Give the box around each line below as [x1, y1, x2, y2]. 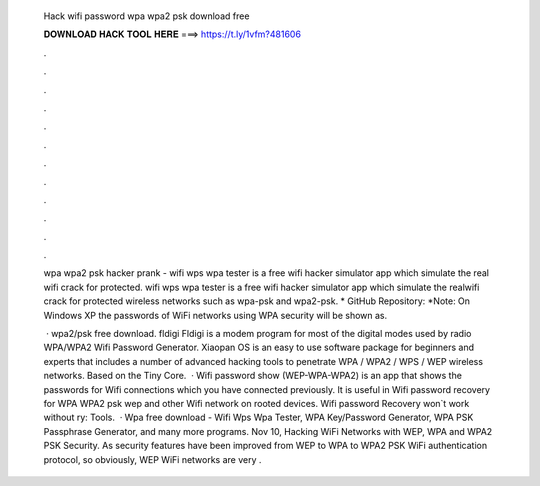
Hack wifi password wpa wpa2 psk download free [43, 10, 250, 22]
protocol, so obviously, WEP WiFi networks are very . [43, 453, 262, 465]
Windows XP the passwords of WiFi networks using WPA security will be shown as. [43, 309, 388, 321]
